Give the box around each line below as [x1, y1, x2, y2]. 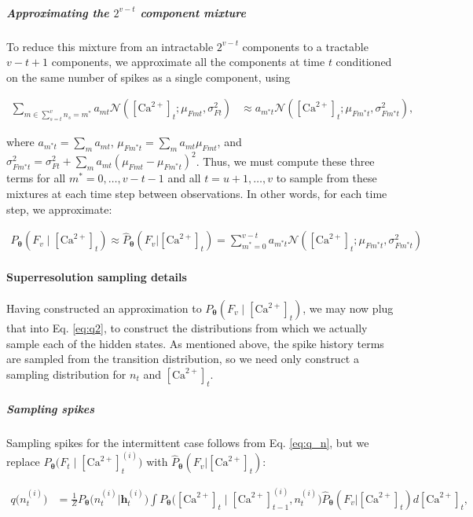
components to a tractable [242, 38, 368, 54]
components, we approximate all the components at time [51, 53, 325, 70]
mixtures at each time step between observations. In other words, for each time [6, 185, 387, 202]
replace [6, 453, 40, 470]
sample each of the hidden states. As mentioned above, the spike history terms [6, 335, 384, 351]
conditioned [335, 53, 392, 70]
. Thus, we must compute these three [196, 152, 375, 169]
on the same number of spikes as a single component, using [6, 68, 291, 85]
